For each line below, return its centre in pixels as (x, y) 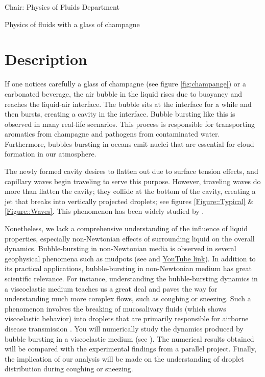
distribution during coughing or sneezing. (69, 369)
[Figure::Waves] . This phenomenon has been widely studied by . (104, 211)
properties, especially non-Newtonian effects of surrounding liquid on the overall (130, 238)
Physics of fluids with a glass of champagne (72, 24)
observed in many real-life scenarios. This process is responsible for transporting (130, 124)
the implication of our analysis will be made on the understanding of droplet (124, 358)
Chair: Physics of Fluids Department (62, 7)
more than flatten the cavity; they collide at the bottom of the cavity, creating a (130, 191)
